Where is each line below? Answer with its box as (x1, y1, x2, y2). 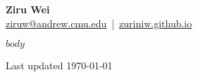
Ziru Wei (6, 2, 50, 16)
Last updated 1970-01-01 (6, 58, 113, 73)
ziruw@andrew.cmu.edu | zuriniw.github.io (6, 15, 192, 30)
